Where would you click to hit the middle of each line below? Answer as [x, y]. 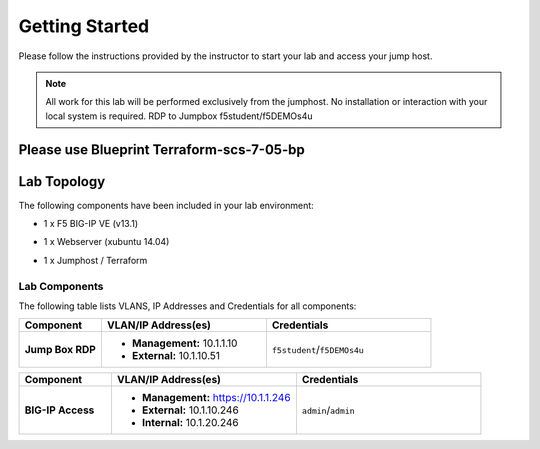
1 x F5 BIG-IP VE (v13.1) [91, 224]
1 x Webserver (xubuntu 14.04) [106, 242]
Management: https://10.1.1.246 [216, 398]
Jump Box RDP [60, 350]
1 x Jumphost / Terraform [95, 260]
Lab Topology [62, 181]
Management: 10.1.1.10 [184, 343]
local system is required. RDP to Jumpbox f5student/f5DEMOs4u [179, 116]
